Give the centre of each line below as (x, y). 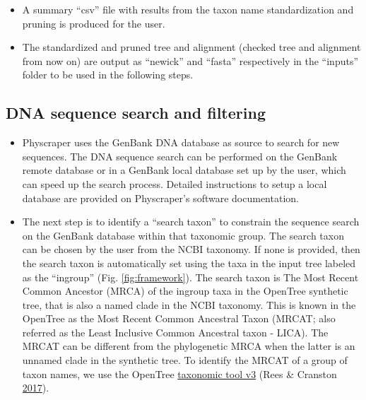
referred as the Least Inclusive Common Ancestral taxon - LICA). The (175, 332)
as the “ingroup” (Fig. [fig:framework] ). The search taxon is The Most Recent (190, 277)
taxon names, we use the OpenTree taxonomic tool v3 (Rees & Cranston (179, 373)
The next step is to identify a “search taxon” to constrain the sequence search (191, 222)
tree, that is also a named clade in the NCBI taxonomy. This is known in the (189, 304)
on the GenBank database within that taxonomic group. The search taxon (183, 235)
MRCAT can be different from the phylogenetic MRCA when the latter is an (189, 346)
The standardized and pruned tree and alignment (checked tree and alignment (191, 47)
